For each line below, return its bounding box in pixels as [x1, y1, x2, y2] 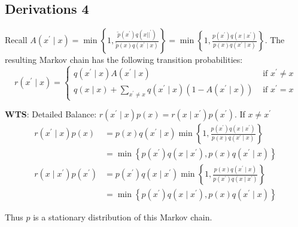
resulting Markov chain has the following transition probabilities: [5, 53, 243, 66]
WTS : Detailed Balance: [5, 108, 97, 120]
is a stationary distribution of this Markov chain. [33, 211, 212, 223]
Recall [5, 34, 28, 46]
